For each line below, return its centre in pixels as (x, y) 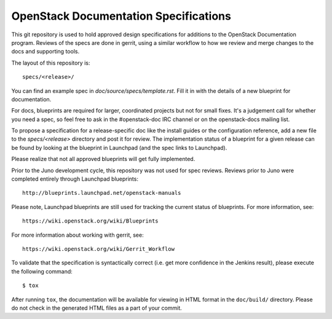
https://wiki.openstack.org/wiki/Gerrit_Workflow (99, 249)
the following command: (42, 271)
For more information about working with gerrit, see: (77, 235)
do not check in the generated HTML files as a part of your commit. (97, 308)
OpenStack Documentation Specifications (121, 16)
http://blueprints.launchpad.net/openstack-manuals (102, 193)
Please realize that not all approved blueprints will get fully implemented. (103, 159)
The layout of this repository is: (51, 63)
